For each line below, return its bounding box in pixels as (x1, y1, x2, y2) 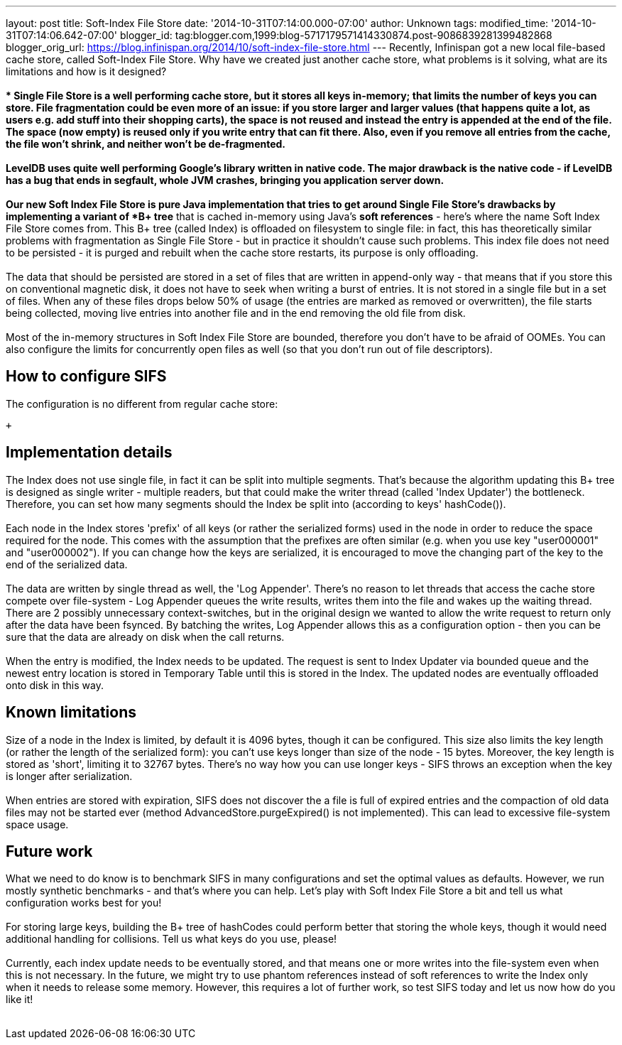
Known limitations (6, 703, 136, 722)
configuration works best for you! (6, 897, 162, 909)
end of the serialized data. (6, 558, 128, 570)
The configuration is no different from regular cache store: (6, 397, 278, 410)
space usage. (6, 818, 69, 830)
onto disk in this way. (6, 678, 104, 691)
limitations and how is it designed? (6, 65, 167, 77)
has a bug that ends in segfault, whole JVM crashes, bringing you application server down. (6, 174, 444, 186)
